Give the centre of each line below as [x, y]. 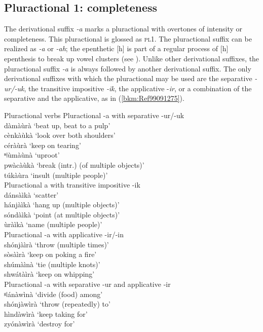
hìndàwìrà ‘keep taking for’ [46, 313]
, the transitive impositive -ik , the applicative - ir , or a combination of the [138, 88]
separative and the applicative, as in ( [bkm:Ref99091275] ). [94, 98]
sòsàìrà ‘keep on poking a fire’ [50, 254]
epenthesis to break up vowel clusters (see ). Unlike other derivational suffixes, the [132, 58]
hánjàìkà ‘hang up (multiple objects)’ [62, 205]
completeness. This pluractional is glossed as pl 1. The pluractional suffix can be [128, 38]
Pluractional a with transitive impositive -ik [72, 185]
